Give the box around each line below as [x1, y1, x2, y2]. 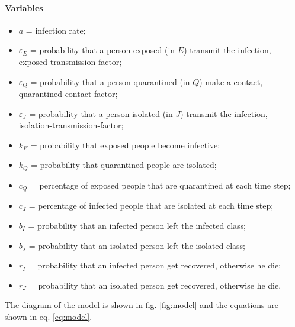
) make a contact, [199, 75, 263, 88]
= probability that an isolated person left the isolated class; [28, 239, 245, 251]
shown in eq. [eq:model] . [5, 310, 92, 322]
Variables [5, 1, 43, 14]
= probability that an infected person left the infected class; [28, 219, 246, 231]
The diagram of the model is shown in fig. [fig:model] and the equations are [5, 299, 278, 311]
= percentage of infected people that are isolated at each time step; [28, 199, 274, 212]
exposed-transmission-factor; [18, 55, 122, 67]
